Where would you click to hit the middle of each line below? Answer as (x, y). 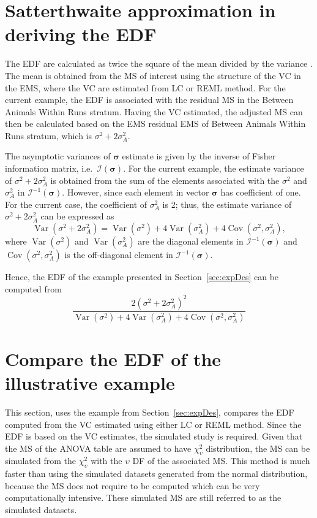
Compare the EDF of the (113, 358)
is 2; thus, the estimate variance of (227, 204)
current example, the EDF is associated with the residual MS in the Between (149, 100)
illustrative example (90, 382)
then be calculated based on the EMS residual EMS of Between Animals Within (155, 124)
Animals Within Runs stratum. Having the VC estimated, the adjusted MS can (154, 111)
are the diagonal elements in (191, 241)
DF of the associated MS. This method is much (221, 461)
